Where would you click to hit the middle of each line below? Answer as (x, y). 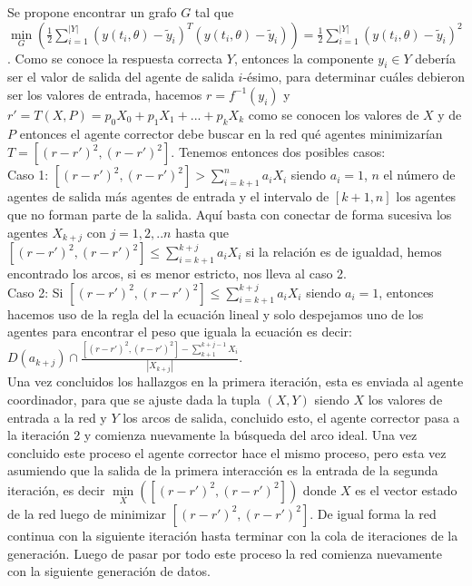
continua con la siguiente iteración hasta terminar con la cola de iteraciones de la (233, 535)
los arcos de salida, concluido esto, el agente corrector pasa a (291, 417)
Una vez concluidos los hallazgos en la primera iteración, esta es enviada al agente (236, 381)
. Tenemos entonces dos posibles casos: (278, 152)
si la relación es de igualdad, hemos (344, 252)
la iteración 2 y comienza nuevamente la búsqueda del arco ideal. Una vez (212, 435)
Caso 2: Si (35, 292)
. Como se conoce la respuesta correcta (115, 58)
